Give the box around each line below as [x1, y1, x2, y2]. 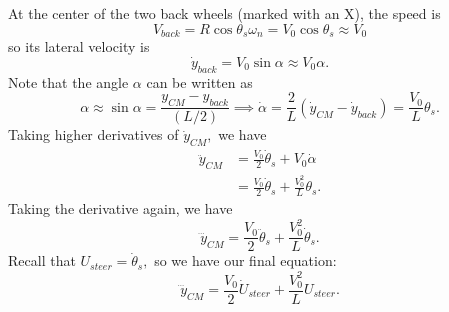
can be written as [146, 71, 253, 92]
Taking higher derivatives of [8, 124, 179, 145]
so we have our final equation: [154, 250, 337, 271]
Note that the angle [8, 71, 129, 92]
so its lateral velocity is [8, 36, 150, 57]
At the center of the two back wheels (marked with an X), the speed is [8, 3, 441, 23]
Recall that [8, 250, 76, 271]
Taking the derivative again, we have [8, 198, 233, 219]
